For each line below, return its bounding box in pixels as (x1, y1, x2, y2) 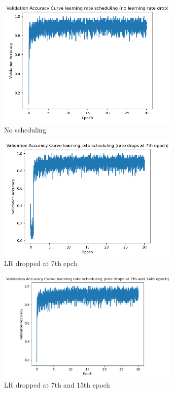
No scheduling (4, 124, 46, 134)
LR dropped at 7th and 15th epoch (4, 379, 110, 390)
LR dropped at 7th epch (4, 258, 77, 268)
